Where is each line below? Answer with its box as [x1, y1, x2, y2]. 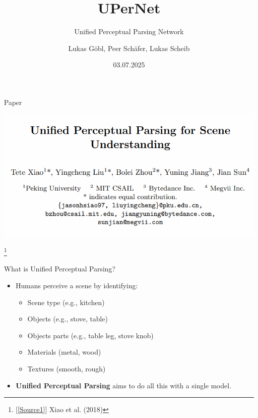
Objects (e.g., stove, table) [27, 313, 108, 324]
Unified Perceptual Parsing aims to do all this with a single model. [15, 380, 232, 390]
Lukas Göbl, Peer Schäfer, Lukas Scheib [68, 43, 190, 53]
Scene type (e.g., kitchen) [27, 297, 105, 307]
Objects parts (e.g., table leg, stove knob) [27, 330, 154, 340]
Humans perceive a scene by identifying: [15, 280, 138, 291]
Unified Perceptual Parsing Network [74, 26, 184, 37]
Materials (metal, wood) [27, 347, 101, 357]
